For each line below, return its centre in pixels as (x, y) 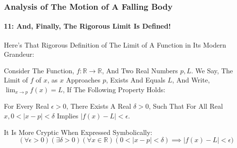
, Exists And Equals (136, 80)
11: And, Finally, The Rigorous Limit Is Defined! (87, 26)
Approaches (83, 80)
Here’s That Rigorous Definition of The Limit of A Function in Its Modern (115, 44)
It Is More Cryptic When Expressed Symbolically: (78, 132)
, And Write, (191, 80)
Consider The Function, (39, 70)
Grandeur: (19, 54)
